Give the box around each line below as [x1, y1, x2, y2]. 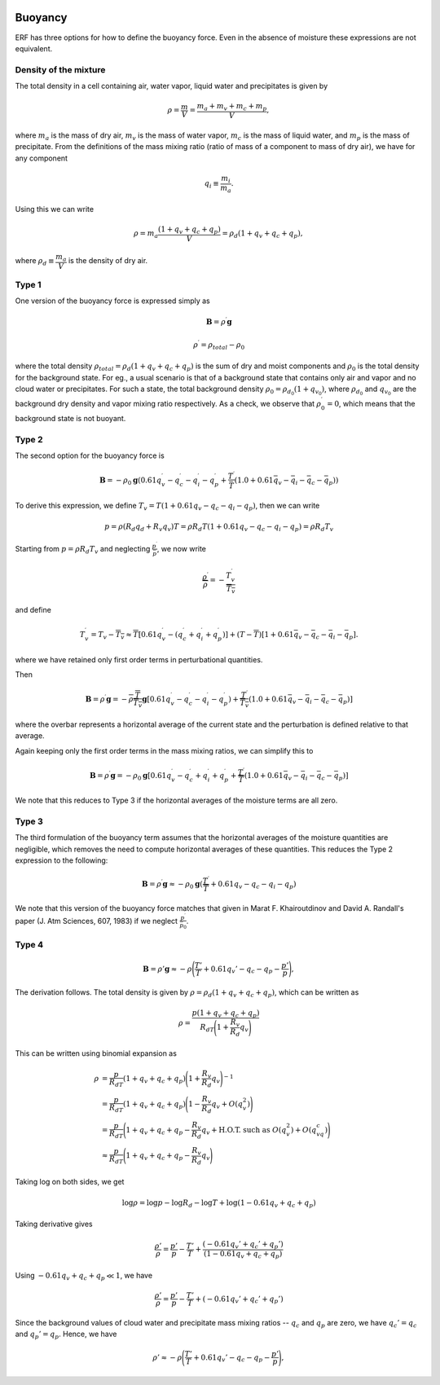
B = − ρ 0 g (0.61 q [99, 476, 162, 486]
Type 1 [15, 279, 42, 290]
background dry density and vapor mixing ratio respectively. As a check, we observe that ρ [15, 399, 322, 409]
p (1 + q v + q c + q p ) [191, 1008, 260, 1019]
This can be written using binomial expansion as [15, 1048, 177, 1058]
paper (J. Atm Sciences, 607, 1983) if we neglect [15, 917, 178, 926]
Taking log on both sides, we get [15, 1176, 125, 1186]
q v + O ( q [211, 1100, 244, 1111]
